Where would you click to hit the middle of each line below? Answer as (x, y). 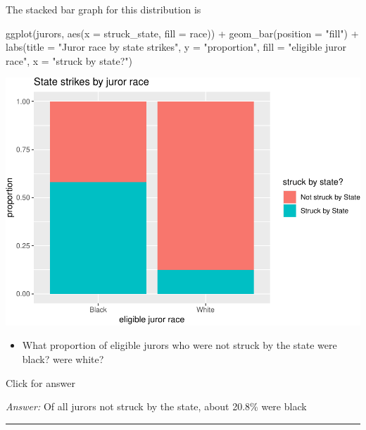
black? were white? (63, 359)
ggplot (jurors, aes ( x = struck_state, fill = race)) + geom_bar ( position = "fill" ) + (182, 33)
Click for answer (40, 382)
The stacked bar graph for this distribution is (103, 9)
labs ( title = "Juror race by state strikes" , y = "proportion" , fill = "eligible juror (176, 47)
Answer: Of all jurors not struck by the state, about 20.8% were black (156, 406)
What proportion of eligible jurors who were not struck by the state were (179, 345)
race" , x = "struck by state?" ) (69, 60)
